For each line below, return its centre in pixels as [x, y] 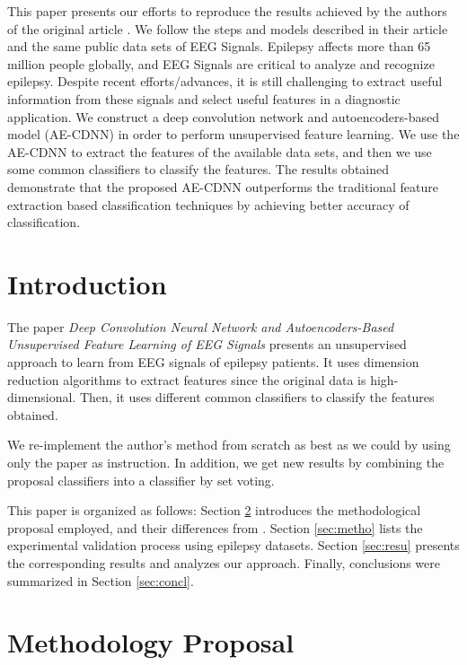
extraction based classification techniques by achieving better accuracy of [208, 204]
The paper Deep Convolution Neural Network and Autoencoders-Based [201, 326]
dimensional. [42, 397]
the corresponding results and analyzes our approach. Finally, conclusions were [224, 562]
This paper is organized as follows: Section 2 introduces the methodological [214, 510]
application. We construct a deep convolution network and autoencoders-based [224, 116]
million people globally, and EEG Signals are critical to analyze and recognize [221, 63]
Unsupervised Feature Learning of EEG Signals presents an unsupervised [207, 344]
